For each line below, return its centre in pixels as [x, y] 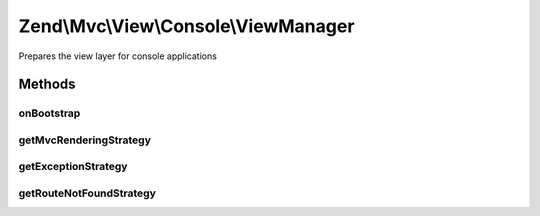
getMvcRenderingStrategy [85, 140]
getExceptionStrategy [73, 167]
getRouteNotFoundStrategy [87, 193]
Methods [47, 84]
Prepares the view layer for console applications [117, 56]
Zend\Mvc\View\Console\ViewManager [186, 26]
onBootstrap [49, 113]
